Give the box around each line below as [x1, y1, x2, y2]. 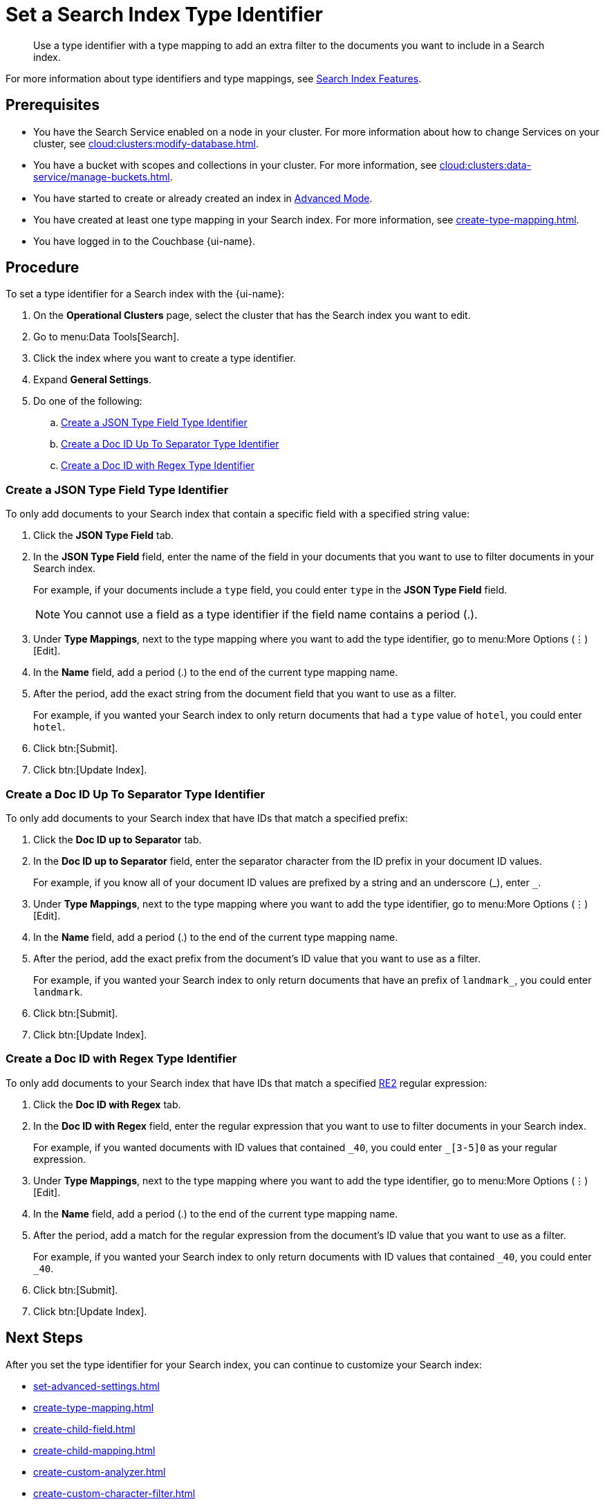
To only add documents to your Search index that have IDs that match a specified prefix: [6, 811, 408, 824]
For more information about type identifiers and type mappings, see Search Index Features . [6, 72, 422, 84]
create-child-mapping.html [33, 1444, 156, 1456]
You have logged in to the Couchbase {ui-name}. [33, 235, 256, 247]
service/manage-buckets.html [33, 170, 170, 183]
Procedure [6, 259, 80, 277]
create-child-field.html [33, 1422, 136, 1435]
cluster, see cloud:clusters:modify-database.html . [33, 137, 259, 149]
